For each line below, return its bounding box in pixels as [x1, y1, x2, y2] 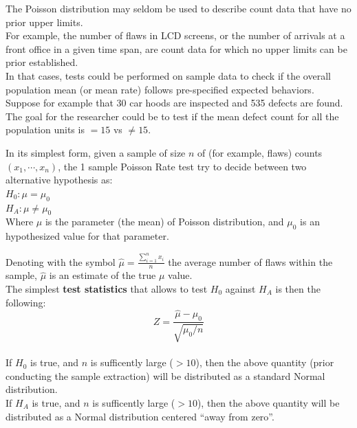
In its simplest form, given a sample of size [6, 145, 186, 159]
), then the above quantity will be [197, 395, 340, 409]
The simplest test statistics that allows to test [6, 281, 208, 295]
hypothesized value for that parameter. [6, 229, 169, 243]
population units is [6, 122, 85, 137]
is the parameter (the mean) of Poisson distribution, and [45, 214, 284, 229]
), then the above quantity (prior [195, 355, 334, 370]
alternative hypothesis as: [6, 172, 113, 187]
